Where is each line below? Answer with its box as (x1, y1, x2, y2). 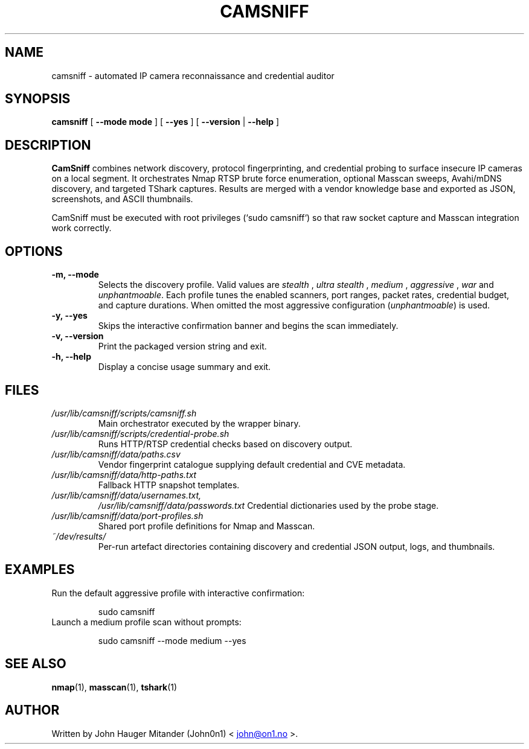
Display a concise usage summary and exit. (98, 362, 271, 372)
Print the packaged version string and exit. (98, 341, 267, 352)
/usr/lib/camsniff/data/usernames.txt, (51, 489, 202, 500)
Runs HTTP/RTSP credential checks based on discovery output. (98, 438, 353, 449)
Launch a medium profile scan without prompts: (51, 616, 242, 627)
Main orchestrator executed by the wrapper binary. (98, 418, 301, 429)
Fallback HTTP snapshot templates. (98, 479, 240, 490)
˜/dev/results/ (51, 531, 106, 541)
